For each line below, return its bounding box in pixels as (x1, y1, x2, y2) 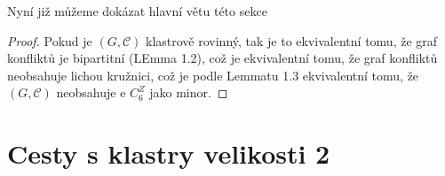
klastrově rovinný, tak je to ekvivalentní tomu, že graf (146, 31, 438, 50)
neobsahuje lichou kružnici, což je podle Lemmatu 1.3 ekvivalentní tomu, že (7, 65, 419, 84)
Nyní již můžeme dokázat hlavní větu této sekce (7, 2, 267, 19)
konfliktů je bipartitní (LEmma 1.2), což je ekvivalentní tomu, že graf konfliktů (7, 49, 438, 67)
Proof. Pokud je (7, 31, 92, 50)
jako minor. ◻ (149, 83, 228, 102)
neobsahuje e (56, 83, 126, 102)
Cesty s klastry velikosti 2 (7, 135, 330, 172)
